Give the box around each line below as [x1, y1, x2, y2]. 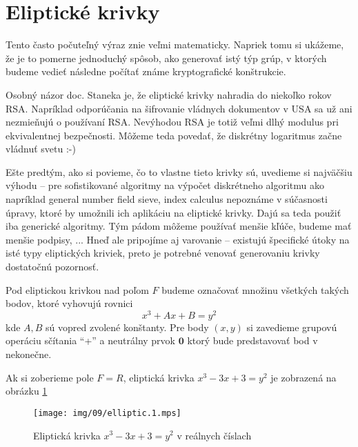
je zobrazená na [270, 370, 337, 384]
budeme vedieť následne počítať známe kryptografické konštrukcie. [6, 64, 286, 79]
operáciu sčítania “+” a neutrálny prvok [6, 333, 175, 348]
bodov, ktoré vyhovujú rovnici [6, 296, 133, 310]
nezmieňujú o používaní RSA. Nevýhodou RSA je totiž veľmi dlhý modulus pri [6, 115, 339, 129]
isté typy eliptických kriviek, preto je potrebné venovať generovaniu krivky [6, 246, 320, 260]
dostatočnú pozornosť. [6, 259, 99, 274]
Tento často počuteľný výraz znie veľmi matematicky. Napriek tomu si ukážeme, [6, 37, 344, 52]
